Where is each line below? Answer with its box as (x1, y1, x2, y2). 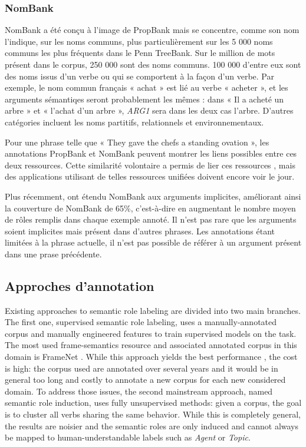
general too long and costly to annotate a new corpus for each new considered (5, 373, 286, 386)
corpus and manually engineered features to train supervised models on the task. (5, 327, 297, 339)
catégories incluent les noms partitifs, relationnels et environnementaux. (5, 115, 264, 128)
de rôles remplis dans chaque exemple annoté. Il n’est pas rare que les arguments (5, 213, 297, 226)
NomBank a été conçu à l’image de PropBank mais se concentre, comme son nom (5, 24, 300, 36)
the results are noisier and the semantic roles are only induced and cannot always (5, 419, 299, 432)
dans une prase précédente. (5, 247, 102, 260)
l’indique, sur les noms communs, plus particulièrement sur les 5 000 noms (5, 35, 273, 47)
